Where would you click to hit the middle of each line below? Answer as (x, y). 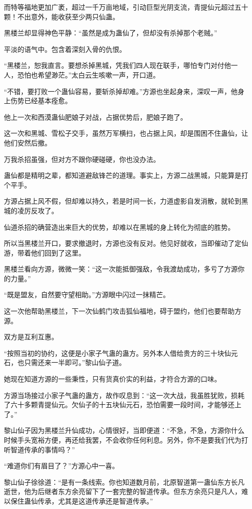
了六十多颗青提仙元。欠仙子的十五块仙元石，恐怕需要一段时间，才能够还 (119, 405)
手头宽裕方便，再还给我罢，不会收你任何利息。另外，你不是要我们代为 (129, 440)
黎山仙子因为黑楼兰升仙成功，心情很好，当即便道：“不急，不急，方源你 (118, 430)
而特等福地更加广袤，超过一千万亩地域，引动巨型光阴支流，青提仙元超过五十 (126, 7)
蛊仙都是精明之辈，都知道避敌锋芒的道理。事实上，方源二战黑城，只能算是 (123, 175)
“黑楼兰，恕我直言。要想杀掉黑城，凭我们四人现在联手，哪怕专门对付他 (118, 65)
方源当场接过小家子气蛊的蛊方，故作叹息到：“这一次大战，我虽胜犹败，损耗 (124, 395)
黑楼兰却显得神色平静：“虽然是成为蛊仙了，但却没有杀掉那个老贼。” (111, 33)
